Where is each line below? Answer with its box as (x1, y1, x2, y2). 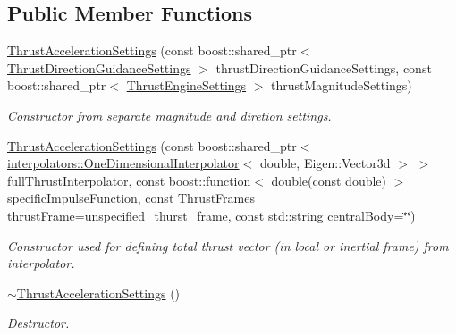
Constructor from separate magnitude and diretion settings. (7, 105, 332, 124)
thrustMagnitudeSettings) (271, 76, 412, 95)
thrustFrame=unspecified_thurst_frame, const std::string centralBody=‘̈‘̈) (7, 205, 416, 224)
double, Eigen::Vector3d (259, 154, 391, 172)
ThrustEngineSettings (126, 76, 247, 95)
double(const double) (271, 171, 387, 189)
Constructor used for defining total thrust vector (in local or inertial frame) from (7, 236, 449, 255)
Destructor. (7, 314, 70, 332)
